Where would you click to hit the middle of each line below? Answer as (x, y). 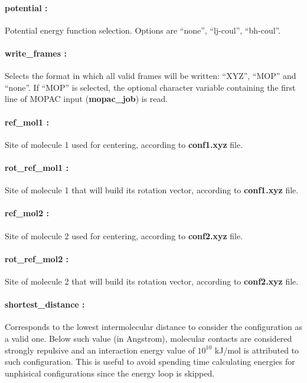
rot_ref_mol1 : (37, 167)
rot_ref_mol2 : (37, 258)
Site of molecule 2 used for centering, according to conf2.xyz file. (124, 235)
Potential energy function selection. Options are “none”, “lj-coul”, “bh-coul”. (143, 30)
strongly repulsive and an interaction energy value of (100, 350)
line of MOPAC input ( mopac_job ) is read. (86, 99)
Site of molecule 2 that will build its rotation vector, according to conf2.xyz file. (152, 281)
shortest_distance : (45, 304)
